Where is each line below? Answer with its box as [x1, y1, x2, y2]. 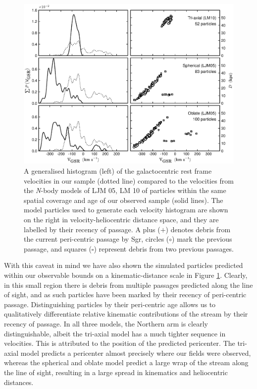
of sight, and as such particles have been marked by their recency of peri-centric [4, 289, 247, 300]
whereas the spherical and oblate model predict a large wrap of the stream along [4, 357, 249, 368]
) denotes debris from [165, 224, 231, 234]
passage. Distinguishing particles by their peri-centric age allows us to [4, 299, 216, 309]
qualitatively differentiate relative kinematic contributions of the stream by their [4, 309, 248, 319]
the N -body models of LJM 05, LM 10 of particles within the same [24, 185, 226, 195]
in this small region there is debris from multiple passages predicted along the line [4, 279, 253, 290]
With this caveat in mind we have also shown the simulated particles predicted [4, 260, 243, 270]
